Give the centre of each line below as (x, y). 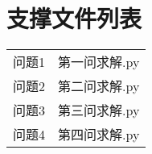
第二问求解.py (99, 86)
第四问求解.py (99, 135)
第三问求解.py (99, 110)
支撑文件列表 (74, 18)
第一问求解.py (99, 62)
